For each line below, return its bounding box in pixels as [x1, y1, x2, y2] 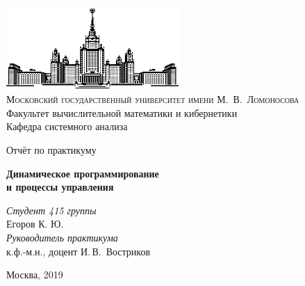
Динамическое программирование [6, 166, 159, 180]
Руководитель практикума [6, 230, 118, 244]
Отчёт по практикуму [6, 142, 97, 157]
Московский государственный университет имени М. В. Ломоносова [6, 92, 299, 106]
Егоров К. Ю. [6, 216, 64, 231]
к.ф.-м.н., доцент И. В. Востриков [6, 244, 151, 258]
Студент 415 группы [6, 202, 97, 217]
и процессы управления [6, 180, 114, 194]
